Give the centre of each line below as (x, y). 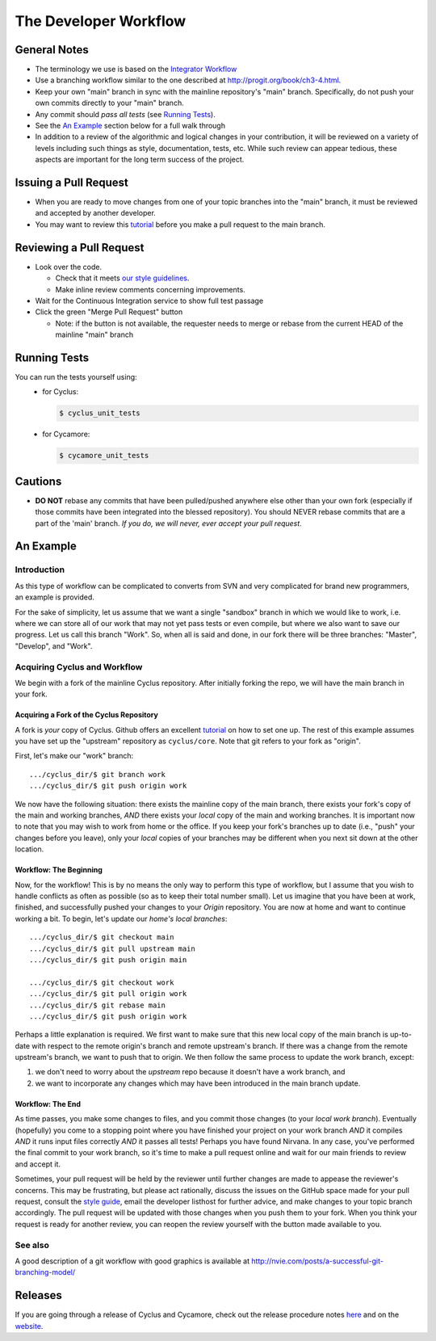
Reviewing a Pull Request (80, 248)
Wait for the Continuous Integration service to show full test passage (149, 301)
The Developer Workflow (101, 21)
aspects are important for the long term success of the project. (140, 160)
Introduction (40, 570)
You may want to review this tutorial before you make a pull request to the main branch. (180, 224)
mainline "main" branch (94, 334)
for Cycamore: (66, 434)
